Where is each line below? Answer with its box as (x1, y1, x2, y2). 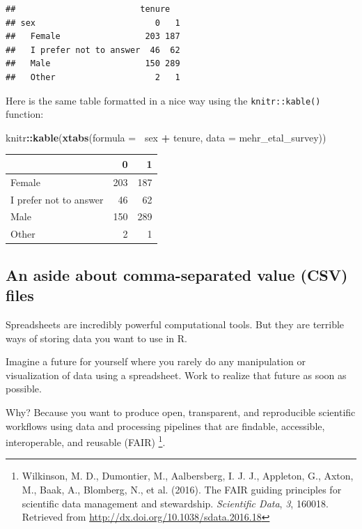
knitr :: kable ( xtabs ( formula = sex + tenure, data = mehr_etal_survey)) (6, 130, 326, 144)
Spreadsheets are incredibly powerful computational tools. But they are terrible (6, 316, 345, 331)
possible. (6, 381, 42, 396)
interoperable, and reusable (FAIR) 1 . (6, 433, 166, 449)
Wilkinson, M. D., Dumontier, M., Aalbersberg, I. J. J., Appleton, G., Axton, (22, 468, 354, 483)
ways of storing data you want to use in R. (6, 330, 188, 345)
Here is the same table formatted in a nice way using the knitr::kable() (6, 93, 321, 107)
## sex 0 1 (6, 17, 180, 28)
